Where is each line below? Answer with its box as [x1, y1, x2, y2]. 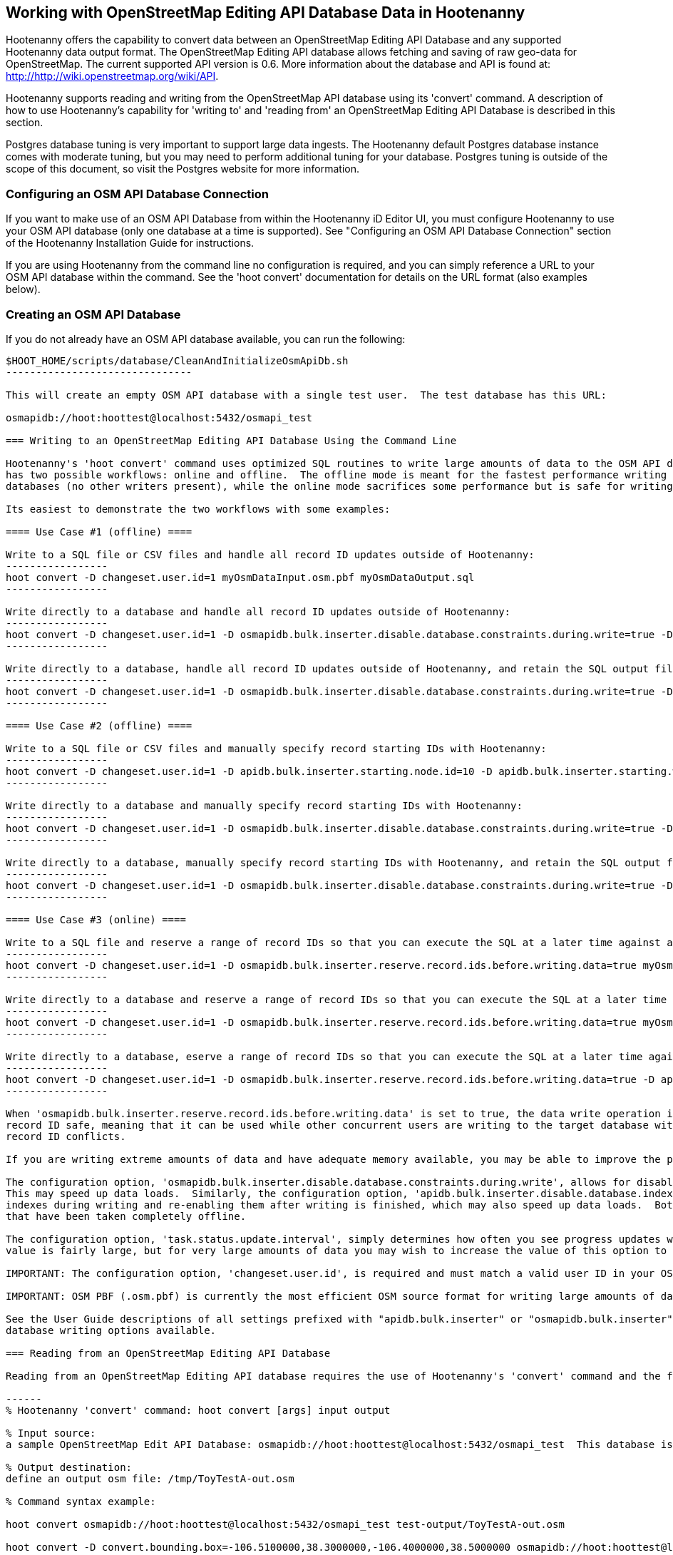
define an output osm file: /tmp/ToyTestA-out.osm [6, 1472, 294, 1484]
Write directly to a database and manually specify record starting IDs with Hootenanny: [6, 799, 523, 811]
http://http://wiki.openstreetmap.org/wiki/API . [6, 70, 219, 83]
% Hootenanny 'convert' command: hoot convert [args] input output [6, 1404, 391, 1416]
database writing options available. [6, 1324, 217, 1336]
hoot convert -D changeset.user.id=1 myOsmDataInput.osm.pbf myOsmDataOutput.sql [6, 571, 475, 583]
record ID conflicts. [6, 1130, 126, 1142]
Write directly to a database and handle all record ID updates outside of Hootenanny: [6, 605, 511, 617]
